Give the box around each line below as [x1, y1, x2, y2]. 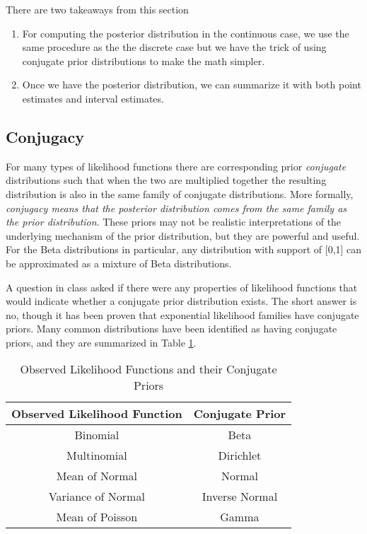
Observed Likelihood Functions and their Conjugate [20, 361, 277, 378]
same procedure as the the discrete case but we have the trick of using [22, 40, 327, 54]
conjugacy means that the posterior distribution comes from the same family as [6, 200, 347, 215]
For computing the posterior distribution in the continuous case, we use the [22, 25, 349, 40]
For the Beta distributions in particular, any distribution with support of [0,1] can [6, 242, 362, 257]
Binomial [74, 426, 120, 443]
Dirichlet [218, 447, 262, 464]
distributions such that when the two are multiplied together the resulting [6, 173, 327, 187]
